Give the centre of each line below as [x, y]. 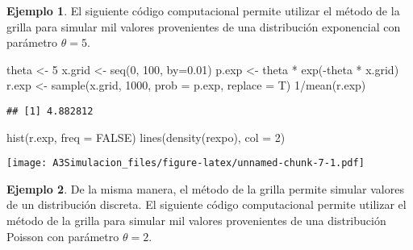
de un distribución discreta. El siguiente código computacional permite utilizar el [206, 204]
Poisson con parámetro [63, 236]
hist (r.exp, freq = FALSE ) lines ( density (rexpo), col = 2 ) [146, 137]
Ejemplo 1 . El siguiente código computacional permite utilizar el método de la [203, 10]
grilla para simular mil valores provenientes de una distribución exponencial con [204, 26]
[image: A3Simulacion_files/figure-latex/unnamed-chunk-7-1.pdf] [186, 163]
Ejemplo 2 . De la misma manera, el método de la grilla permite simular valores [205, 188]
